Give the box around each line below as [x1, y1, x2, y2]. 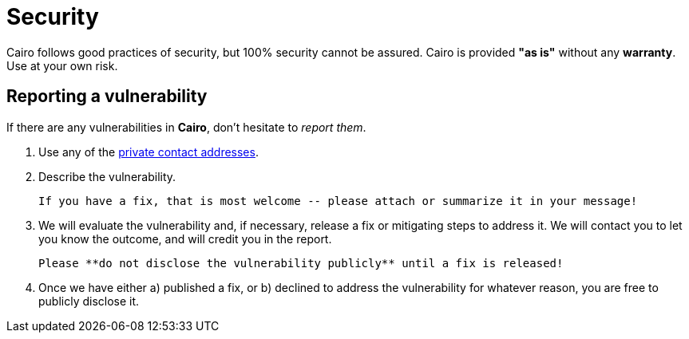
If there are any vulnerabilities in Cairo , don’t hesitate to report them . [6, 120, 366, 134]
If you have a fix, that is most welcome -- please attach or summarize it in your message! [38, 194, 638, 207]
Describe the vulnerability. [38, 169, 176, 183]
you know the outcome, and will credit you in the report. [38, 231, 332, 246]
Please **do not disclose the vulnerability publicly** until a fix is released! [38, 256, 564, 270]
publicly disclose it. [38, 294, 140, 308]
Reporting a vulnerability [6, 86, 208, 107]
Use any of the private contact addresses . [38, 144, 259, 159]
